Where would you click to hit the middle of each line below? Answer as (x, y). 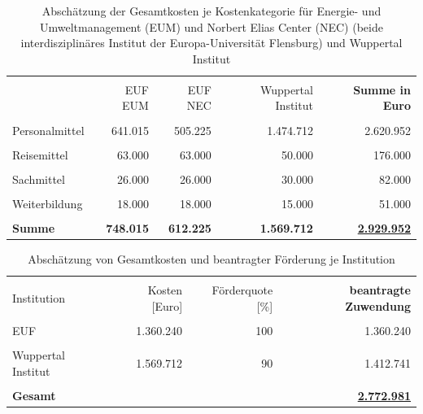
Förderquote (242, 290)
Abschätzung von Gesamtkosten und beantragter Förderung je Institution (211, 259)
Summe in (382, 89)
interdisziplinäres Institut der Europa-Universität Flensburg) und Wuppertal (211, 43)
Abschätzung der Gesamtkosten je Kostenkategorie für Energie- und (211, 11)
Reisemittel (40, 154)
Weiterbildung (48, 203)
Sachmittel (39, 179)
